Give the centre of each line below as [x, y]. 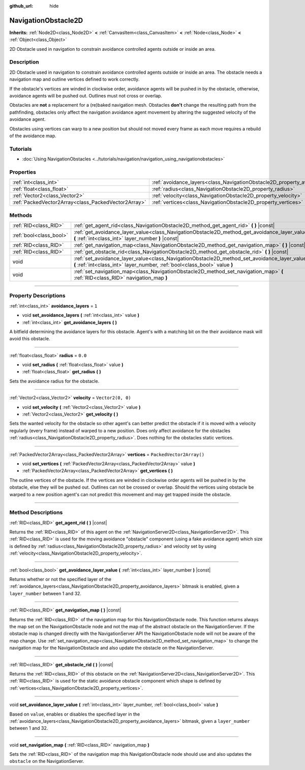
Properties [23, 172]
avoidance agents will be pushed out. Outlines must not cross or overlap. [86, 96]
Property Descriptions [37, 296]
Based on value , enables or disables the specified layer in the [75, 714]
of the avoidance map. [33, 136]
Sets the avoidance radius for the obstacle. [54, 381]
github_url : [21, 6]
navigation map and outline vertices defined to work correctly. [74, 79]
